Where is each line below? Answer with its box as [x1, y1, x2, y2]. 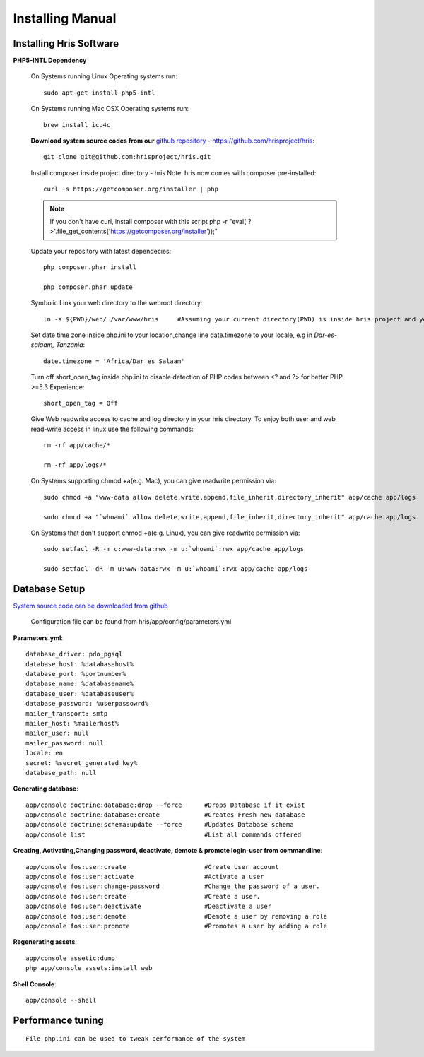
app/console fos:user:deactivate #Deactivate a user [25, 902, 272, 911]
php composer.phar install [43, 264, 137, 271]
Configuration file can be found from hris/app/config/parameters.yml [30, 618, 232, 626]
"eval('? [228, 217, 252, 225]
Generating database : [13, 784, 78, 793]
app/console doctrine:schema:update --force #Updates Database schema [25, 820, 294, 829]
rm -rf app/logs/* [43, 461, 107, 469]
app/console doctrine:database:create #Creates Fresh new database [25, 811, 305, 819]
